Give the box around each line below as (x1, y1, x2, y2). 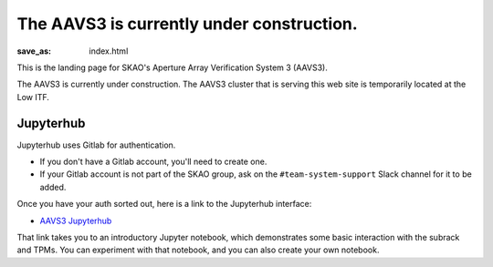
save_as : (16, 46, 52, 56)
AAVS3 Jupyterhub (39, 215, 112, 226)
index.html (89, 46, 129, 56)
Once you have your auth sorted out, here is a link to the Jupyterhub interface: (16, 199, 312, 210)
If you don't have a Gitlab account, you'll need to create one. (39, 156, 267, 168)
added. (39, 181, 67, 192)
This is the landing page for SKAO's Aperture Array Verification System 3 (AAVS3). (16, 62, 328, 73)
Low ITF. (16, 91, 50, 102)
